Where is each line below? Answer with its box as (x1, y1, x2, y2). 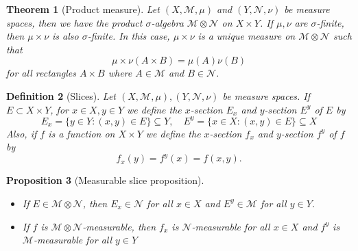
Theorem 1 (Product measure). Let (6, 2, 160, 16)
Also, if (6, 126, 37, 140)
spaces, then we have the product (6, 15, 143, 29)
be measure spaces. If (222, 88, 311, 103)
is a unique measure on (198, 29, 296, 43)
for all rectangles (6, 66, 77, 80)
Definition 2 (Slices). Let (6, 88, 116, 103)
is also (52, 29, 79, 43)
